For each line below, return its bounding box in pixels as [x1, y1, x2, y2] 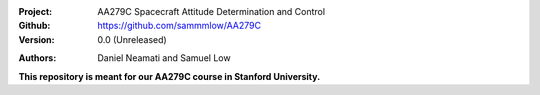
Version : [18, 33, 55, 45]
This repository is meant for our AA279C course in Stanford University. [18, 70, 321, 82]
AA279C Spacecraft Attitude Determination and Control [97, 6, 325, 17]
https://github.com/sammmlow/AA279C [97, 20, 262, 32]
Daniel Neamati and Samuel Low [97, 52, 231, 64]
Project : [18, 6, 53, 17]
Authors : [18, 52, 57, 64]
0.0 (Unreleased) [97, 33, 167, 45]
